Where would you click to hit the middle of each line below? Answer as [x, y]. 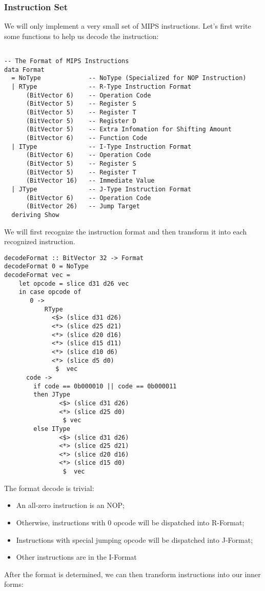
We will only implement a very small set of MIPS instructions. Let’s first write [128, 26]
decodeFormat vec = [37, 275]
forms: [14, 584]
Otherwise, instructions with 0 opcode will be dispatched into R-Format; [130, 522]
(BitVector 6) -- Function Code [87, 138]
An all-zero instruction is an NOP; [70, 505]
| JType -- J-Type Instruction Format [101, 189]
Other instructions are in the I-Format [76, 557]
